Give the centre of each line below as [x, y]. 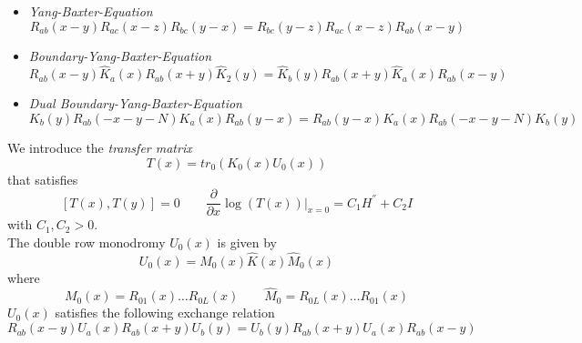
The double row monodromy [87, 242]
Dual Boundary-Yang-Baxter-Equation [135, 103]
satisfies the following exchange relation [165, 313]
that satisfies [43, 179]
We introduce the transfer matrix [100, 147]
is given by [247, 242]
